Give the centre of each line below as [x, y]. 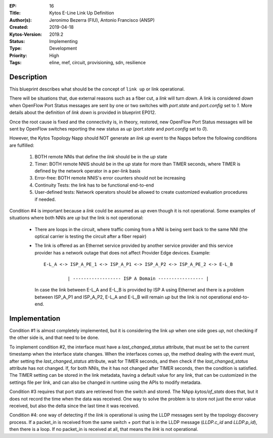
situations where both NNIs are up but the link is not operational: [76, 218]
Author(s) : [21, 20]
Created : [19, 27]
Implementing [63, 41]
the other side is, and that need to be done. [54, 338]
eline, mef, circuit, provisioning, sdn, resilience [98, 63]
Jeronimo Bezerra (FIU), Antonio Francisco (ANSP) [102, 20]
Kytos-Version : [26, 34]
